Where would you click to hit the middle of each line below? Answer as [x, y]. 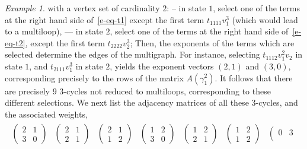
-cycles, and [277, 102]
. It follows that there [254, 77]
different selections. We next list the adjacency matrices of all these [127, 102]
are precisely [27, 91]
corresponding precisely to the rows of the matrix [94, 77]
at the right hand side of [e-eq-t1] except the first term [105, 19]
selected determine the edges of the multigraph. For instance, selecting [132, 54]
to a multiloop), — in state [54, 31]
